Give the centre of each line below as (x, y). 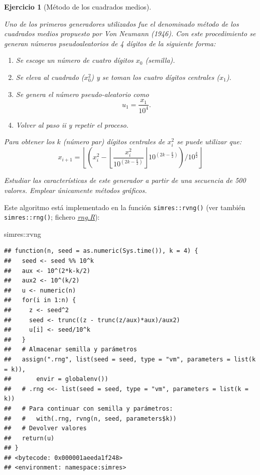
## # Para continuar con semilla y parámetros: (89, 408)
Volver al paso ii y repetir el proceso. (72, 124)
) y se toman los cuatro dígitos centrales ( (155, 77)
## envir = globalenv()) (56, 379)
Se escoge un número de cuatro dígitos (75, 60)
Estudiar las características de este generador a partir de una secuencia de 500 (125, 180)
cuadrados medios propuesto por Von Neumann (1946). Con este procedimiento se (130, 33)
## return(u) (29, 438)
